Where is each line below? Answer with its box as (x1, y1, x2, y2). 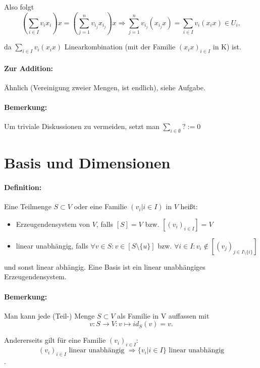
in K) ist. (213, 41, 241, 52)
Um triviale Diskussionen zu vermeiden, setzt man (4, 121, 160, 132)
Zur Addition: (4, 63, 54, 73)
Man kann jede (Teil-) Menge (4, 310, 95, 321)
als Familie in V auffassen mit (117, 310, 210, 321)
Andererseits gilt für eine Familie (4, 335, 106, 345)
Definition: (4, 182, 42, 193)
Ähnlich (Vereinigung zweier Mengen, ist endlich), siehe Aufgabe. (4, 82, 205, 92)
